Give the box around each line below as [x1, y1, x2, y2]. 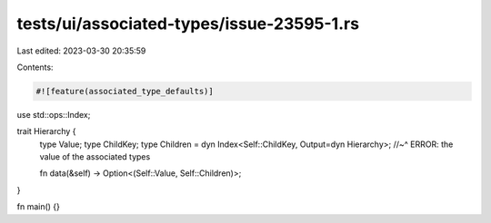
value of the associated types [39, 151, 151, 162]
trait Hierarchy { [16, 126, 76, 137]
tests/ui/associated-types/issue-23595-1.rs [16, 14, 359, 34]
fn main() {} [16, 201, 61, 212]
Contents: [16, 62, 54, 73]
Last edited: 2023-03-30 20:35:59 [16, 45, 146, 56]
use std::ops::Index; [16, 109, 91, 120]
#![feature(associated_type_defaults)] [35, 86, 214, 96]
